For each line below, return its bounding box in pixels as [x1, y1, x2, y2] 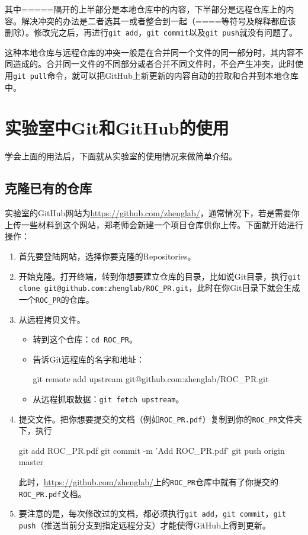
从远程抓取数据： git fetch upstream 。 [33, 392, 184, 405]
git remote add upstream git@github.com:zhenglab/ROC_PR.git [33, 373, 269, 385]
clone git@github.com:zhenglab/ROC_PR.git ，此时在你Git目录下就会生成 [18, 281, 300, 294]
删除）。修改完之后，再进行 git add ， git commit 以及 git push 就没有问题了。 [5, 26, 297, 39]
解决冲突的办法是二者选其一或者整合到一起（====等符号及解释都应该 [21, 14, 296, 27]
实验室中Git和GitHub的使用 [5, 116, 229, 140]
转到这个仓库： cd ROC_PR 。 [33, 333, 138, 345]
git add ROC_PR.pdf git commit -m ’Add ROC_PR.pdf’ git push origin [18, 444, 285, 456]
